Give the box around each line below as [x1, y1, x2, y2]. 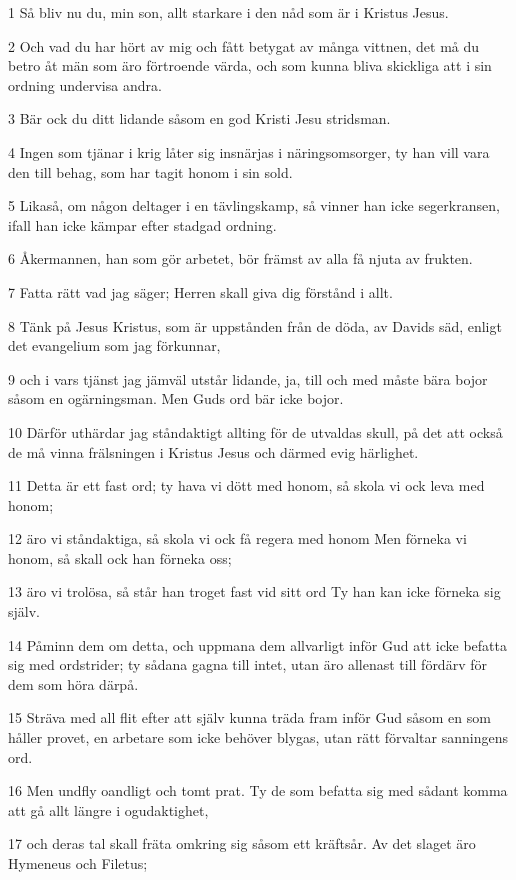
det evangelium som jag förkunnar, [8, 335, 221, 356]
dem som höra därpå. [8, 673, 139, 694]
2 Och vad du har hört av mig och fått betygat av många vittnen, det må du [8, 35, 480, 56]
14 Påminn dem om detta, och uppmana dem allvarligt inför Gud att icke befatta [8, 634, 507, 655]
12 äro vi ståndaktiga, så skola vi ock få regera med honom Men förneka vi [8, 528, 467, 549]
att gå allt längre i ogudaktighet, [8, 799, 209, 820]
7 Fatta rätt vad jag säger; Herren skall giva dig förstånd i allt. [8, 281, 393, 302]
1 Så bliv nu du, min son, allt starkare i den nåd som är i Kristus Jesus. [8, 2, 449, 22]
